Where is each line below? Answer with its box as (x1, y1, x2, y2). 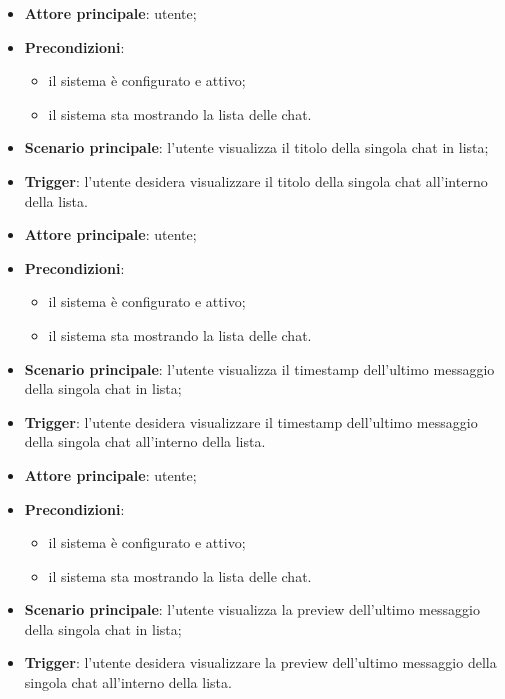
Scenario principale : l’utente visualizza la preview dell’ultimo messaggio (24, 599, 480, 620)
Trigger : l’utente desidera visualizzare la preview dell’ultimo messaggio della (24, 652, 497, 673)
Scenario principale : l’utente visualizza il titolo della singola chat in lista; (24, 137, 489, 158)
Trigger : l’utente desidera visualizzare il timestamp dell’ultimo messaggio (24, 411, 478, 432)
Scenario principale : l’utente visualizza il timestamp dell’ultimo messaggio (24, 358, 495, 379)
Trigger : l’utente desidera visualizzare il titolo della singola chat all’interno (24, 170, 488, 191)
